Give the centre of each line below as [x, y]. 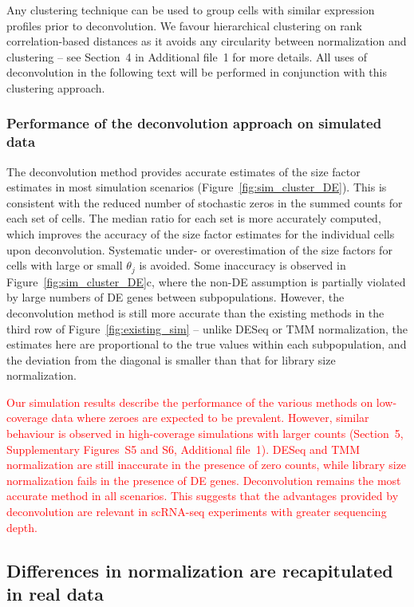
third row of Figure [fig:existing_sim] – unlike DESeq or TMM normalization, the [207, 328]
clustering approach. [56, 87]
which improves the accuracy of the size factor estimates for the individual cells [201, 234]
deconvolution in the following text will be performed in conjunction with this [197, 72]
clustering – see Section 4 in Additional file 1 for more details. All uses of [187, 56]
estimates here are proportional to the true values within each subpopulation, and [207, 344]
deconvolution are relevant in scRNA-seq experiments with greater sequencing [197, 512]
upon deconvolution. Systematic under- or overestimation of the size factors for [199, 249]
